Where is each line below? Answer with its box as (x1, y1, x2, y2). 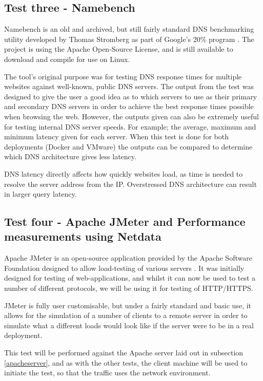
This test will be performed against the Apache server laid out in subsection (4, 347, 244, 358)
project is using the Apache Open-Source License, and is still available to (4, 44, 233, 54)
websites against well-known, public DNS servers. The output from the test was (4, 81, 254, 92)
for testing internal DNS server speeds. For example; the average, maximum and (4, 121, 256, 132)
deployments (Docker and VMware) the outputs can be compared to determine (4, 141, 253, 152)
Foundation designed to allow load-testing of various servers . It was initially (4, 262, 245, 273)
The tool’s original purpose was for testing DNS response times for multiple (4, 71, 242, 81)
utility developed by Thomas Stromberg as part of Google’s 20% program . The (4, 33, 254, 44)
